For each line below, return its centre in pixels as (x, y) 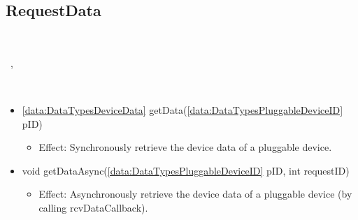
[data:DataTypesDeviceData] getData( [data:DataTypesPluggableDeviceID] (182, 109)
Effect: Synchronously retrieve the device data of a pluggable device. (185, 147)
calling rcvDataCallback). (93, 207)
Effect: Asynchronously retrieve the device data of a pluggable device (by (195, 194)
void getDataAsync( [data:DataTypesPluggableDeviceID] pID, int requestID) (186, 170)
